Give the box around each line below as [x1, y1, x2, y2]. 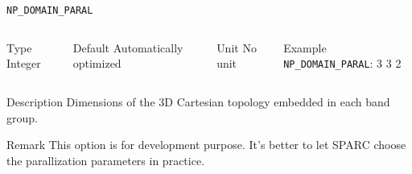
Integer [6, 55, 41, 72]
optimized [72, 55, 122, 72]
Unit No [216, 39, 257, 56]
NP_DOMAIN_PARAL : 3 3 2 [283, 55, 402, 72]
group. [6, 109, 38, 126]
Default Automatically [72, 39, 183, 56]
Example [283, 39, 327, 56]
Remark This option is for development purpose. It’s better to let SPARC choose [6, 136, 406, 153]
